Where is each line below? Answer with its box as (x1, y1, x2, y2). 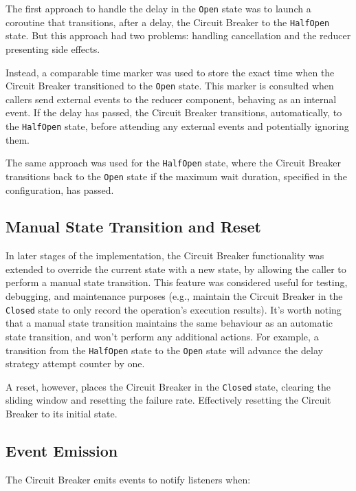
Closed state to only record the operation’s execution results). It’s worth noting (5, 302, 342, 316)
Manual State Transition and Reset (5, 216, 261, 237)
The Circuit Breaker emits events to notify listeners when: (5, 472, 251, 486)
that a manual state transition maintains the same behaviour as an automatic (5, 316, 333, 330)
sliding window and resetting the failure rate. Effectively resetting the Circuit (5, 393, 331, 407)
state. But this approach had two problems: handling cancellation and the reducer (5, 28, 351, 43)
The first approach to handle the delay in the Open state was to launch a (5, 1, 311, 15)
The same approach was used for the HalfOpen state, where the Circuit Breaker (5, 155, 342, 170)
